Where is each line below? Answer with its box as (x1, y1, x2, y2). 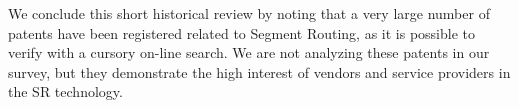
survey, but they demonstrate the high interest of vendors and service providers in (8, 61, 511, 82)
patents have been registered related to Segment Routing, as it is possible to (8, 22, 476, 43)
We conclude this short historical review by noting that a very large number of (8, 3, 490, 23)
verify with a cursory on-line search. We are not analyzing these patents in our (8, 42, 490, 63)
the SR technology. (8, 81, 123, 102)
